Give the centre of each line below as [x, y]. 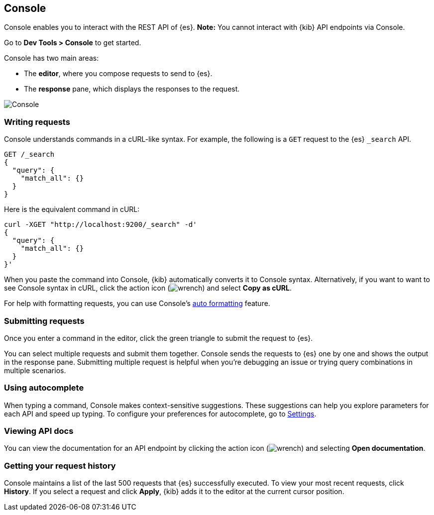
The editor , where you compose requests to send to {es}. [118, 74]
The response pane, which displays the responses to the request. [132, 89]
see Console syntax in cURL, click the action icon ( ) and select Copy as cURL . [148, 288]
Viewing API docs [39, 431]
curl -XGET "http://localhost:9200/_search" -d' [101, 225]
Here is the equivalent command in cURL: [72, 209]
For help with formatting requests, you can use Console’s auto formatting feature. [137, 304]
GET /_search [29, 154]
